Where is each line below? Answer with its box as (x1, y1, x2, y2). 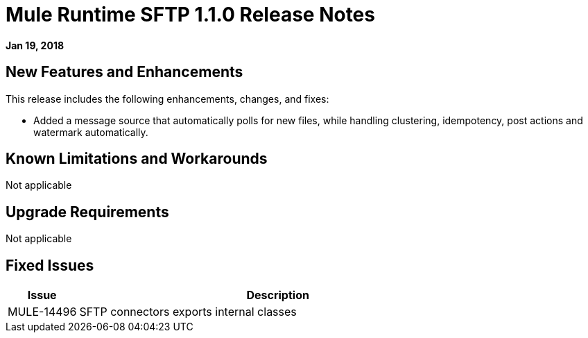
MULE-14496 (8, 305, 77, 319)
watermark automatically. (33, 126, 148, 138)
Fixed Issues (6, 256, 94, 274)
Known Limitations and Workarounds (6, 150, 268, 168)
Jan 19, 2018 (6, 39, 64, 51)
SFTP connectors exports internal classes (79, 305, 297, 319)
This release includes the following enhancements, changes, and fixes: (6, 92, 329, 105)
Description (246, 288, 309, 303)
